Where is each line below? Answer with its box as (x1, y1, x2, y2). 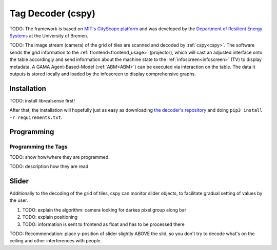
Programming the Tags (9, 143, 68, 151)
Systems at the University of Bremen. (9, 32, 88, 38)
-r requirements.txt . (9, 114, 63, 120)
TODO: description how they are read (9, 163, 89, 170)
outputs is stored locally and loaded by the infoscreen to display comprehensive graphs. (9, 71, 196, 77)
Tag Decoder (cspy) (9, 8, 96, 19)
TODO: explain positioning (22, 214, 78, 220)
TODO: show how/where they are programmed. (9, 154, 110, 160)
